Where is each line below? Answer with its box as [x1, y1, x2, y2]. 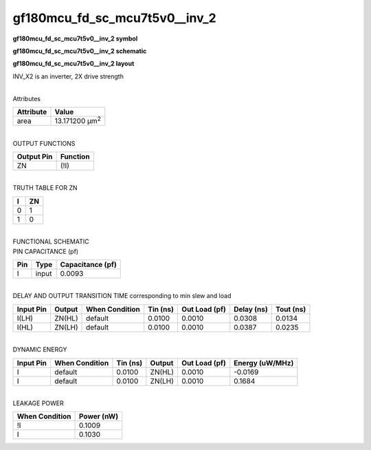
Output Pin [16, 152, 53, 161]
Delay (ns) [234, 304, 268, 314]
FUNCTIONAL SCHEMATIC [12, 237, 89, 246]
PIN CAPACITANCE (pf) [12, 247, 79, 255]
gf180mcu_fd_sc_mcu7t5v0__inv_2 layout [12, 59, 135, 68]
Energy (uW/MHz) [234, 358, 294, 367]
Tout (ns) [276, 304, 306, 314]
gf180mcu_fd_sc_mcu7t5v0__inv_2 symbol [12, 34, 138, 43]
